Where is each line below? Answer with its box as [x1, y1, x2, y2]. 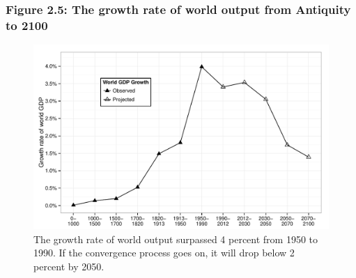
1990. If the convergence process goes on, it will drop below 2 [33, 245, 295, 260]
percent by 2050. [33, 258, 105, 273]
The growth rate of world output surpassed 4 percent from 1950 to [33, 231, 318, 246]
